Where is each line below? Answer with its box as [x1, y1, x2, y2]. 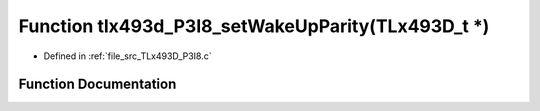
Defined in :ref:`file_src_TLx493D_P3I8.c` [43, 50, 212, 62]
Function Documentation [18, 76, 177, 93]
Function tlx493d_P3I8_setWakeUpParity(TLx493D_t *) [18, 15, 490, 37]
